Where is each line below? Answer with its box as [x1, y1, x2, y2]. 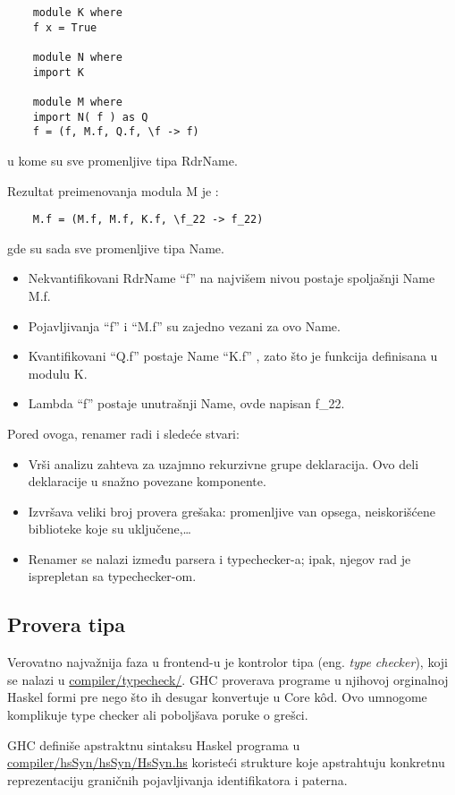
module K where [32, 6, 122, 19]
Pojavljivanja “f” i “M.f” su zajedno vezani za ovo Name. [28, 316, 341, 335]
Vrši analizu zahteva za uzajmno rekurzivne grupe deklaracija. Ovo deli [28, 454, 419, 473]
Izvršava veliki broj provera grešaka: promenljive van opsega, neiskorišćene [28, 501, 436, 520]
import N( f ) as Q [32, 110, 148, 124]
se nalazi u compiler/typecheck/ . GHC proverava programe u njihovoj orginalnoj [7, 670, 449, 688]
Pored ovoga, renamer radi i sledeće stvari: [7, 423, 240, 442]
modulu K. [28, 363, 88, 382]
